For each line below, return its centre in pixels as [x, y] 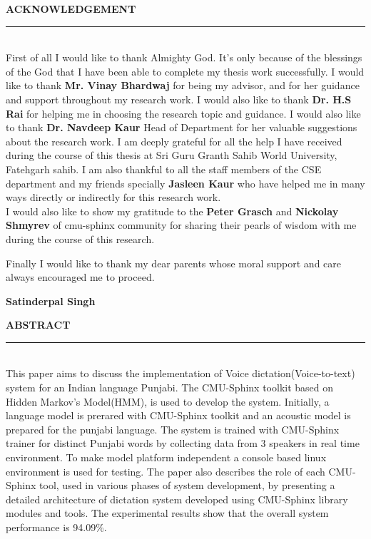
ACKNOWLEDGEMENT [71, 9]
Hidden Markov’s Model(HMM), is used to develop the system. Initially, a [168, 401]
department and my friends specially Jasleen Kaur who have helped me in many [185, 183]
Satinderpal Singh [51, 301]
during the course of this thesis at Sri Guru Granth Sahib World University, [172, 155]
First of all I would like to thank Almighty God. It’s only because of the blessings [184, 57]
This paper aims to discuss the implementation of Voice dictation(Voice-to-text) [181, 373]
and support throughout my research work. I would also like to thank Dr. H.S [179, 99]
